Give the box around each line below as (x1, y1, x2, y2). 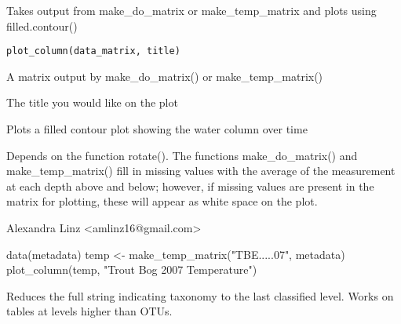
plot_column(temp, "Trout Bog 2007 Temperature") (6, 261, 257, 278)
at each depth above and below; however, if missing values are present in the (6, 177, 374, 194)
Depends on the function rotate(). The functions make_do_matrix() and (6, 147, 358, 163)
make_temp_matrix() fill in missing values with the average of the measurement (6, 162, 396, 179)
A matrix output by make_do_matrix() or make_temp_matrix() (6, 67, 323, 84)
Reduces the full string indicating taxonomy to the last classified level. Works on (6, 287, 394, 304)
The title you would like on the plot (6, 94, 178, 111)
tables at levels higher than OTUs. (6, 303, 173, 319)
